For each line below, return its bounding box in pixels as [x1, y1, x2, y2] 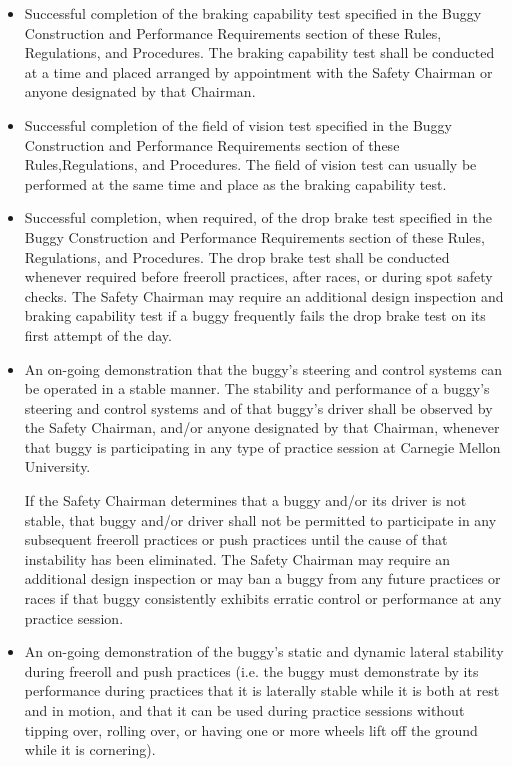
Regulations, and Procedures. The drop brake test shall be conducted [24, 246, 450, 267]
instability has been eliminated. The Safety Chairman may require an [24, 548, 451, 569]
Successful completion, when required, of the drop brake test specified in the [24, 207, 492, 228]
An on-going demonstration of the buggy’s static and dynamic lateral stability [24, 641, 504, 662]
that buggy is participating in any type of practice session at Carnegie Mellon [24, 436, 501, 457]
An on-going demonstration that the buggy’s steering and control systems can [24, 358, 503, 379]
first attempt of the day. [24, 324, 172, 345]
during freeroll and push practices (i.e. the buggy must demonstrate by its [24, 660, 479, 681]
